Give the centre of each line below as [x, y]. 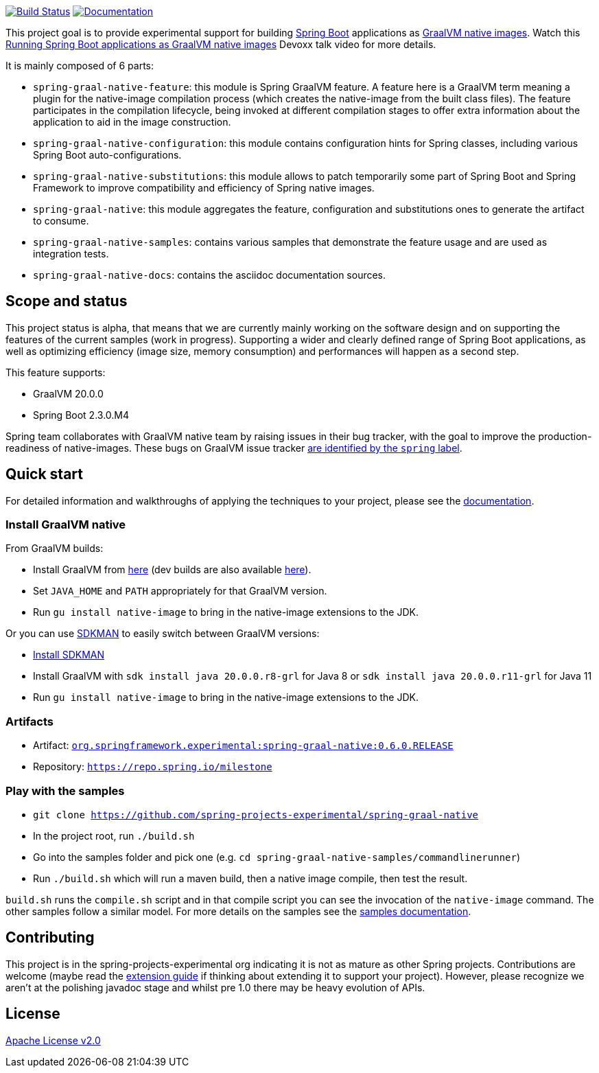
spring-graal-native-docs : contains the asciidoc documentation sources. [210, 275]
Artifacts [30, 721]
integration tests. [71, 254]
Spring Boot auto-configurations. [107, 155]
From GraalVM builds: [55, 549]
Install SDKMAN [69, 655]
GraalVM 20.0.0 [68, 393]
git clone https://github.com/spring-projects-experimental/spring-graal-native [256, 815]
